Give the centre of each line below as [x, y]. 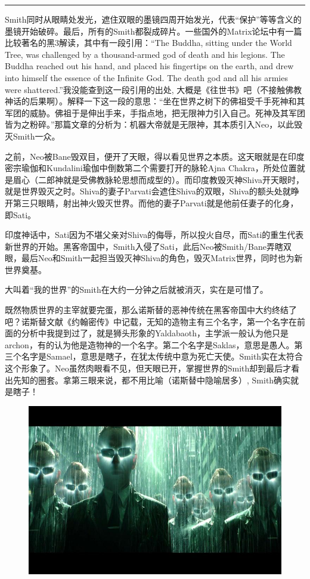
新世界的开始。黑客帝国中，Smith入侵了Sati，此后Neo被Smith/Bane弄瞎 [144, 246]
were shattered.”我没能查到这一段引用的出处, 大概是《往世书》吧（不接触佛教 [154, 89]
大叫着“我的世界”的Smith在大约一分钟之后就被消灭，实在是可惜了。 [137, 289]
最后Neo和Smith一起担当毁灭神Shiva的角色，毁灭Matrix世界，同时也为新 [162, 258]
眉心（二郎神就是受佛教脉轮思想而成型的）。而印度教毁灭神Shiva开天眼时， [159, 179]
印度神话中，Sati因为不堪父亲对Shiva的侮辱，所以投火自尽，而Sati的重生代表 [154, 235]
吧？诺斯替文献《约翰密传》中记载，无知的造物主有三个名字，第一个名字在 [151, 321]
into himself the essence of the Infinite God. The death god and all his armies [146, 77]
